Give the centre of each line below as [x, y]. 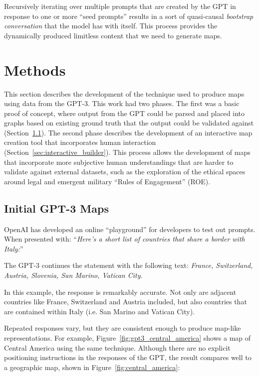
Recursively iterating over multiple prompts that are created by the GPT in [120, 6]
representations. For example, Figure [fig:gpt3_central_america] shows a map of [128, 337]
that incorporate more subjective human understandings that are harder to [119, 162]
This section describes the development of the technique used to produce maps [124, 93]
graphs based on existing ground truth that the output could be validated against [129, 123]
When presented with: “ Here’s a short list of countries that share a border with [125, 239]
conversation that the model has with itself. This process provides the [111, 26]
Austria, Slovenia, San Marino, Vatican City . [73, 275]
